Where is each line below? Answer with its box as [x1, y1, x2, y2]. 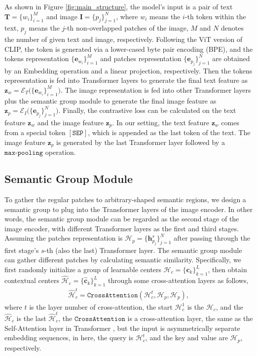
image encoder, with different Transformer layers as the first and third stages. [4, 223, 239, 233]
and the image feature [37, 117, 104, 127]
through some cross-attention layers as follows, [108, 275, 249, 285]
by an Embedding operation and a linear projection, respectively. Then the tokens [4, 65, 253, 75]
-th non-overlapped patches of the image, [65, 23, 188, 33]
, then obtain [208, 264, 247, 275]
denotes [220, 23, 244, 33]
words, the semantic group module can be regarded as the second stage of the [4, 214, 239, 224]
